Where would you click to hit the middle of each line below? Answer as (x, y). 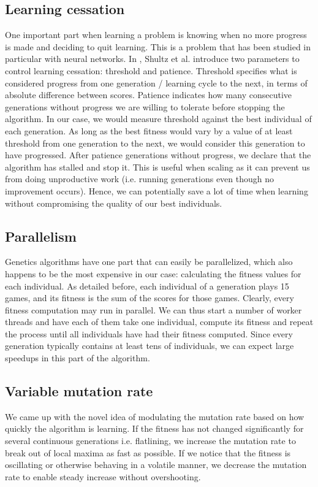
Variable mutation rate (79, 391)
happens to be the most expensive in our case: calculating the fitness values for (153, 273)
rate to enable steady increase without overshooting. (103, 476)
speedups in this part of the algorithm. (78, 358)
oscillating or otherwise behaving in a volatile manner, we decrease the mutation (156, 465)
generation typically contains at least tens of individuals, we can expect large (150, 346)
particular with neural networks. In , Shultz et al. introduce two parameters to (152, 59)
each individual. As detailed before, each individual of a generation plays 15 (147, 286)
